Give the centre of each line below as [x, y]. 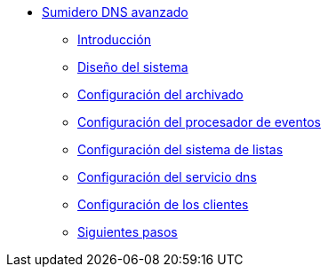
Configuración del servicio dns [167, 177]
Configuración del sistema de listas [180, 149]
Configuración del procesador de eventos [199, 122]
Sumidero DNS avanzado [115, 12]
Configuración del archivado [160, 94]
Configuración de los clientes [163, 204]
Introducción [114, 39]
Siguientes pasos [128, 232]
